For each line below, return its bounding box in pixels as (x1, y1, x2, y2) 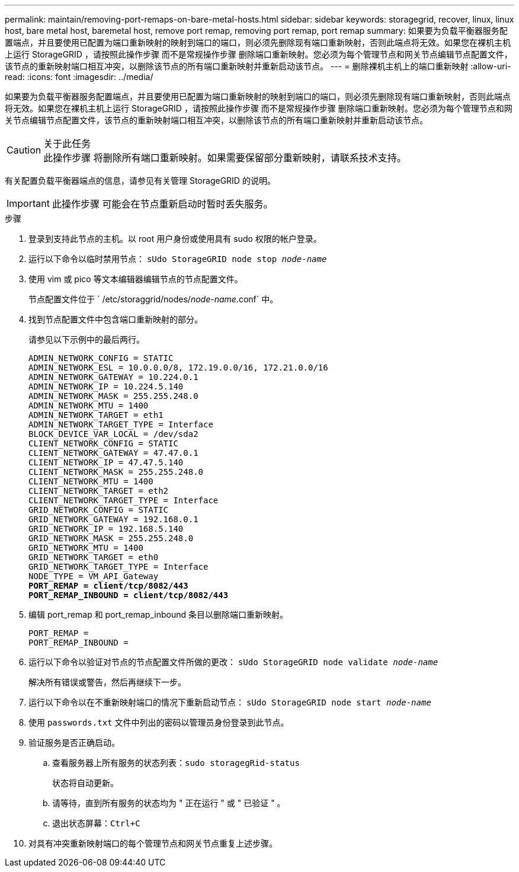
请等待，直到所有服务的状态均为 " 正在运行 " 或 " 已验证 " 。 (52, 798, 286, 808)
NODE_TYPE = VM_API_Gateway (28, 571, 159, 581)
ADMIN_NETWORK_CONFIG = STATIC (28, 353, 174, 363)
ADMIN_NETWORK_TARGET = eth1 (28, 410, 164, 420)
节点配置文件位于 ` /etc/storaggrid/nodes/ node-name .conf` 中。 (28, 294, 278, 304)
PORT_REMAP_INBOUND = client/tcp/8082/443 (28, 590, 229, 600)
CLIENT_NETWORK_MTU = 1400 (28, 477, 153, 486)
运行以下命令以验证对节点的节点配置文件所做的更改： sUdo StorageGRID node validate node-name (28, 657, 438, 667)
